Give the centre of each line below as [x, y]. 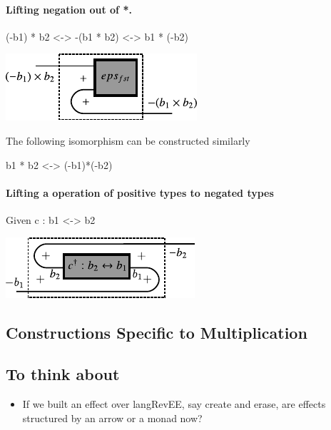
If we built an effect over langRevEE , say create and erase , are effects [174, 404]
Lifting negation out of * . [69, 9]
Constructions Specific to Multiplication [157, 332]
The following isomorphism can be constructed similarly [128, 140]
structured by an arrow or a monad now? [112, 418]
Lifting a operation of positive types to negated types [140, 192]
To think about [63, 374]
